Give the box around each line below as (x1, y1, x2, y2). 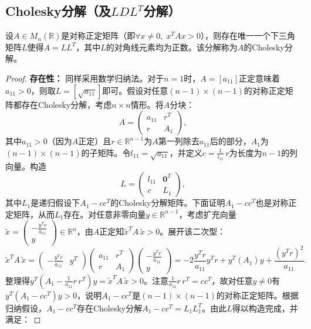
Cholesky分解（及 (5, 2, 111, 20)
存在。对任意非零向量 (63, 208, 146, 220)
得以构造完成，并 (232, 301, 298, 314)
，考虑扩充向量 (178, 208, 236, 220)
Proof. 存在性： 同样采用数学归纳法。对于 (5, 72, 164, 84)
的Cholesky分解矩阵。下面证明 (110, 196, 225, 209)
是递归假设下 (31, 196, 80, 209)
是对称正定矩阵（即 (61, 29, 136, 42)
